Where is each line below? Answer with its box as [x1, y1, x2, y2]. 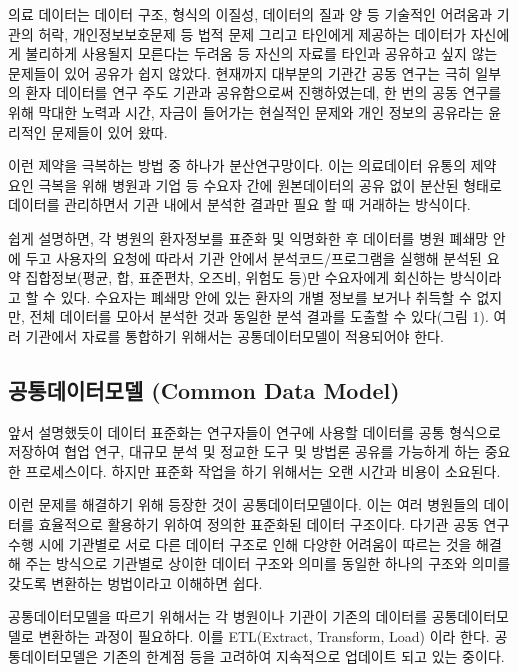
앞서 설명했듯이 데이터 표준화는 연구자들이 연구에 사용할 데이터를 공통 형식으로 [8, 421, 501, 442]
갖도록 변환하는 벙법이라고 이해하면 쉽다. [8, 572, 263, 593]
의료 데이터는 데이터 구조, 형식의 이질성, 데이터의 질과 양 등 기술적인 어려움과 [8, 4, 493, 24]
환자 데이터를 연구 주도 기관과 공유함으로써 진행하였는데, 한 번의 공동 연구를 [25, 82, 502, 103]
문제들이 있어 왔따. [51, 121, 168, 142]
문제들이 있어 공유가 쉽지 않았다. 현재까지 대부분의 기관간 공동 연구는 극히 [8, 62, 471, 83]
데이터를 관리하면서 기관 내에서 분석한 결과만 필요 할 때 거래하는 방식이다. [8, 194, 471, 215]
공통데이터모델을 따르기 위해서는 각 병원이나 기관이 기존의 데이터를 [8, 606, 428, 627]
